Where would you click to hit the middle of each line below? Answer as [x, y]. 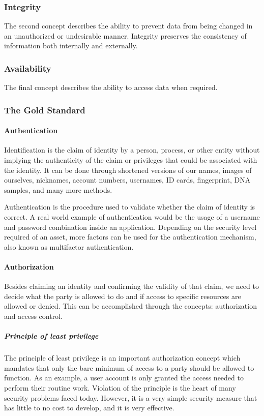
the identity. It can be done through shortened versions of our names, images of [128, 170]
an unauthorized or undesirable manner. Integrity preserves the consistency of [125, 35]
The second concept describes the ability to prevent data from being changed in [128, 26]
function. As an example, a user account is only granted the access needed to [124, 378]
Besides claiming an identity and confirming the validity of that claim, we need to [131, 286]
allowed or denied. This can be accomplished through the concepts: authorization [130, 306]
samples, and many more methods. [58, 189]
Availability [28, 68]
